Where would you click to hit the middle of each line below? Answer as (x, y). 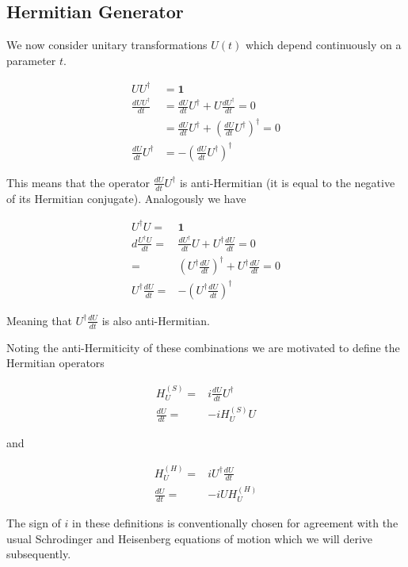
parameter (31, 60)
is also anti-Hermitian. (156, 320)
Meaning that (39, 320)
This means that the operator (78, 182)
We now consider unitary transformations (107, 45)
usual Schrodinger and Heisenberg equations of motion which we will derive (190, 538)
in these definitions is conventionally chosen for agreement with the (235, 523)
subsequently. (39, 554)
